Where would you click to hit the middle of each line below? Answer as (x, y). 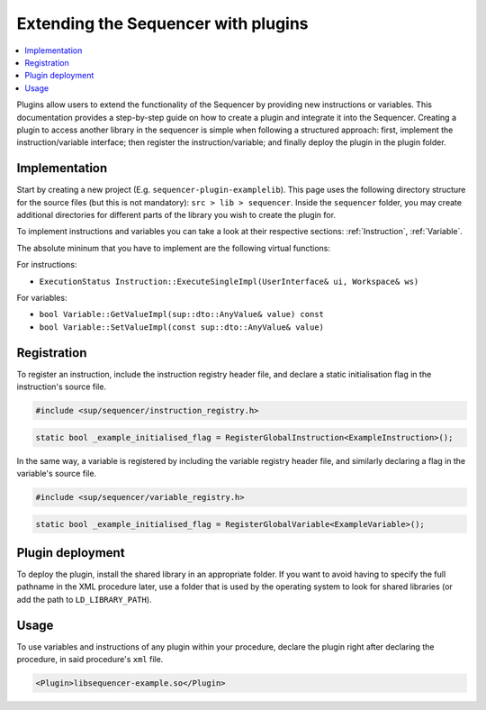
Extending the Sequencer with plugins (163, 23)
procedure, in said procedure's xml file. (90, 660)
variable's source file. (57, 473)
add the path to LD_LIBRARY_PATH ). (84, 599)
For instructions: (47, 265)
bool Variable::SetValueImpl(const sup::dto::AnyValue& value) (181, 327)
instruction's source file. (62, 387)
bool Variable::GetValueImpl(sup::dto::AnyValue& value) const (181, 314)
